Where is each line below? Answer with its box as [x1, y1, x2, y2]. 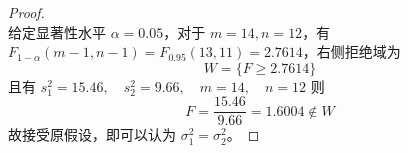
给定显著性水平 [8, 21, 106, 42]
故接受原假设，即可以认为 [8, 124, 176, 145]
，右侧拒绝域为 [302, 41, 401, 62]
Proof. [8, 2, 45, 22]
